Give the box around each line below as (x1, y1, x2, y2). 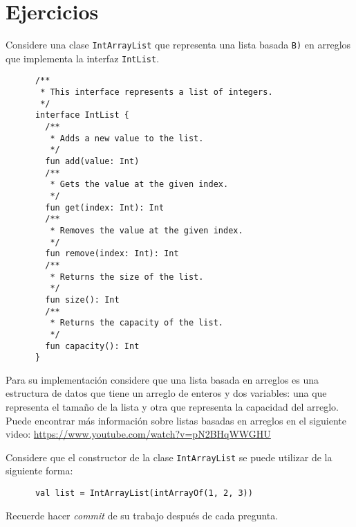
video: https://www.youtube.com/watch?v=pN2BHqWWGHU (6, 427, 271, 441)
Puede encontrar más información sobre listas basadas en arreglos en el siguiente (6, 413, 346, 427)
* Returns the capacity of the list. (50, 318, 223, 328)
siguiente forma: (6, 463, 73, 478)
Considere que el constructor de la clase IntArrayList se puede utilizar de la (6, 449, 332, 464)
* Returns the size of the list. (50, 271, 204, 282)
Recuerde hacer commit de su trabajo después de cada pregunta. (6, 508, 279, 522)
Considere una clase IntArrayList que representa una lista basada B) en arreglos (6, 37, 351, 52)
